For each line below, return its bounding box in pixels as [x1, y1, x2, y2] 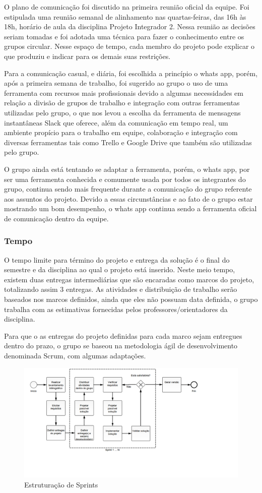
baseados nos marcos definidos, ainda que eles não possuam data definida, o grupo [4, 294, 258, 304]
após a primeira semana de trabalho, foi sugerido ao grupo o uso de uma [4, 78, 228, 88]
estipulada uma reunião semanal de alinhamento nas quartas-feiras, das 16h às [4, 11, 246, 22]
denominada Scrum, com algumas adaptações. [4, 350, 146, 361]
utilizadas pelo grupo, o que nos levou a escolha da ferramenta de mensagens [4, 107, 241, 117]
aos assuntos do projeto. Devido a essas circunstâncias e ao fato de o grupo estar [4, 193, 253, 204]
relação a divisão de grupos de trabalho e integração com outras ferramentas [4, 97, 240, 108]
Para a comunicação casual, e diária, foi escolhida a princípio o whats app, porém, [4, 68, 258, 78]
